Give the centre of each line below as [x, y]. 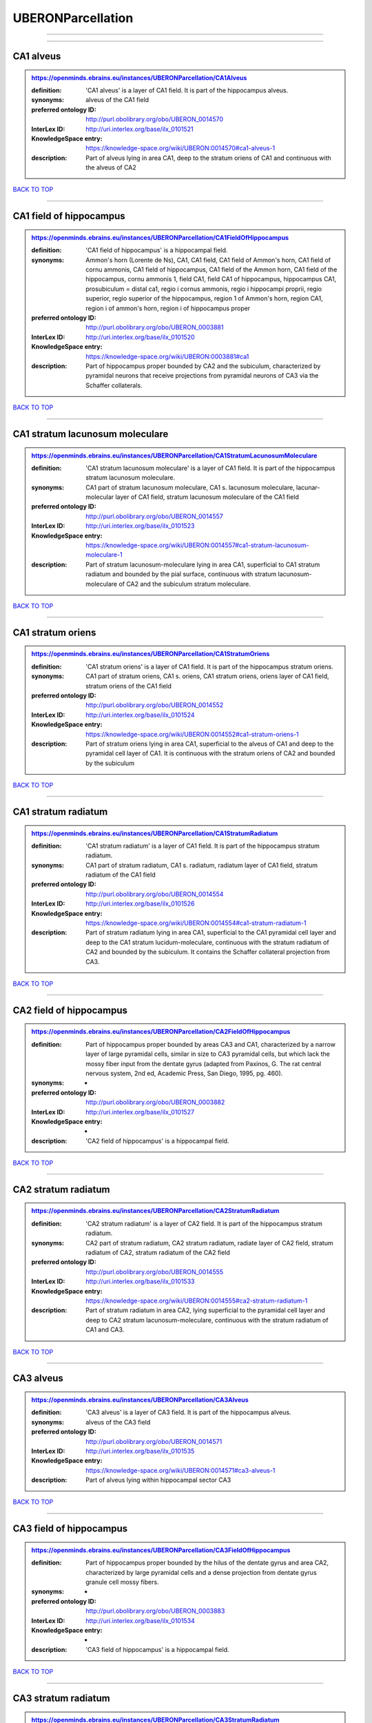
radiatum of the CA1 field [121, 875]
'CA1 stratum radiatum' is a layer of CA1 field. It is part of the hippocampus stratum [203, 846]
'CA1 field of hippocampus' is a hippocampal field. [157, 250]
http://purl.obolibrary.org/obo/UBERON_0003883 [155, 1611]
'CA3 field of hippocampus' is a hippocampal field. [157, 1649]
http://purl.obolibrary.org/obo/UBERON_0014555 [155, 1272]
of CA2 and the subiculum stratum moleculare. [184, 584]
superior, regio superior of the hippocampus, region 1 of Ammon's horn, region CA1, [204, 298]
